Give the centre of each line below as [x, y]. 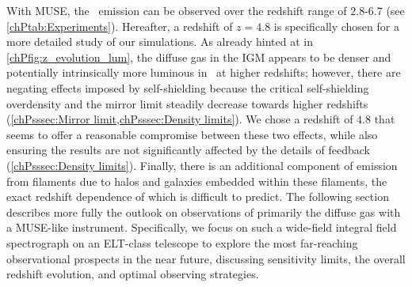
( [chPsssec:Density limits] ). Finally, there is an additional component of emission [202, 165]
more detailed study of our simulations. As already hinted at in [160, 42]
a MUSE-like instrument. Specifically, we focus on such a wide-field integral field [202, 227]
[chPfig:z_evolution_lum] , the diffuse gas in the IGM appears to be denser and [199, 57]
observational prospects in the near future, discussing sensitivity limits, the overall [206, 258]
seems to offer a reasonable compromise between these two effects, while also [192, 134]
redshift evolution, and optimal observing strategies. [133, 274]
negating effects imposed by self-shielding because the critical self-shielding [188, 87]
